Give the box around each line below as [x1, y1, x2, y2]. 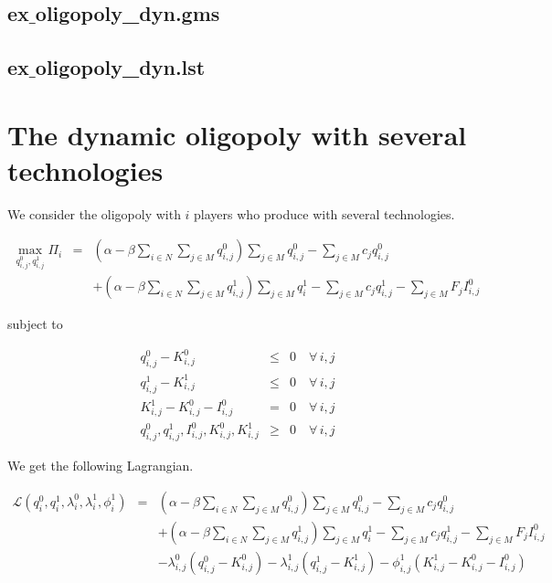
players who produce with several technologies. [194, 204, 455, 223]
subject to [7, 314, 63, 334]
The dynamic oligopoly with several [7, 115, 467, 153]
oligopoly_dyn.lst [35, 53, 206, 81]
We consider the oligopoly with [7, 204, 181, 223]
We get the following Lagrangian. [7, 456, 194, 475]
